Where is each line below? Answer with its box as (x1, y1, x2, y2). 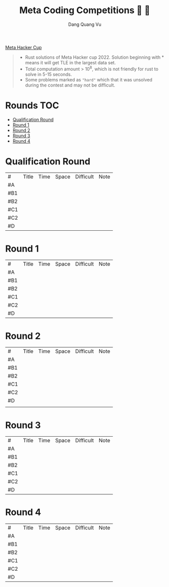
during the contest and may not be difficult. (25, 82, 116, 88)
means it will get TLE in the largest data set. (25, 59, 116, 65)
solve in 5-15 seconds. (25, 71, 72, 77)
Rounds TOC (5, 100, 60, 111)
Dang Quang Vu (68, 21, 102, 27)
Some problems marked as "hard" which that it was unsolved (25, 76, 153, 82)
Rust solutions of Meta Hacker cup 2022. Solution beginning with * (25, 54, 164, 60)
